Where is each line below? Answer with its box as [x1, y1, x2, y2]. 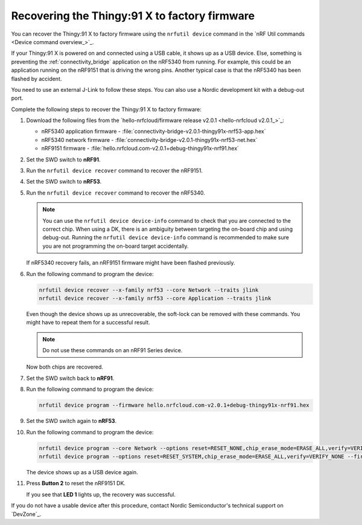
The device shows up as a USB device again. [26, 468, 138, 475]
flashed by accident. [11, 75, 62, 82]
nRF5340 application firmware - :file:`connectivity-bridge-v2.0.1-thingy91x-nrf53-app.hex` [41, 127, 266, 135]
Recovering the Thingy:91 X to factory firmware [11, 9, 255, 22]
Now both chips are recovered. [26, 363, 104, 371]
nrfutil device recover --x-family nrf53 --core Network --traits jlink [39, 286, 259, 293]
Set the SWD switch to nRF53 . [26, 178, 102, 185]
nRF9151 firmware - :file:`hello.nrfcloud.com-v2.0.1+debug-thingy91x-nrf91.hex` [41, 145, 240, 152]
